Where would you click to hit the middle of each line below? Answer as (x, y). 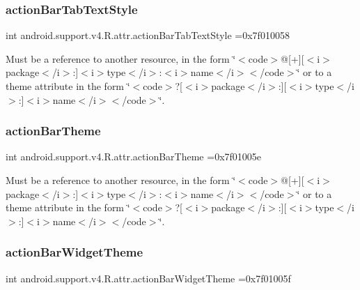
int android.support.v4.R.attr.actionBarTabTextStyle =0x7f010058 (148, 35)
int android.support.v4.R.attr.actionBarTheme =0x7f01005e (134, 157)
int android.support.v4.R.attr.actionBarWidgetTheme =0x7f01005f (148, 278)
